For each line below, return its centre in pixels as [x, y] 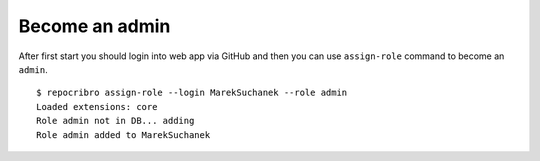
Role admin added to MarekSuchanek [123, 134]
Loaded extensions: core [97, 106]
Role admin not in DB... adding [115, 121]
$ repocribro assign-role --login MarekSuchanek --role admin [192, 93]
